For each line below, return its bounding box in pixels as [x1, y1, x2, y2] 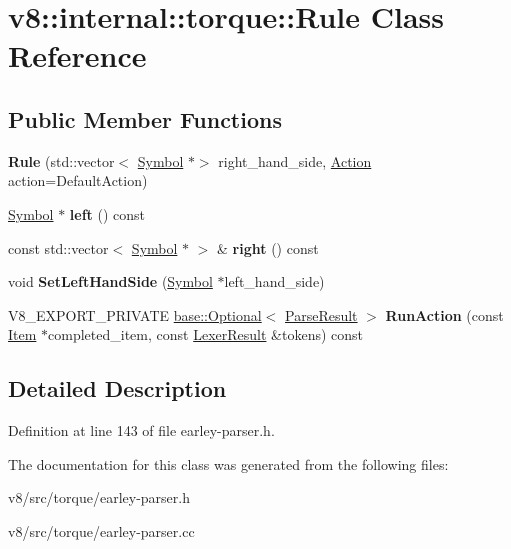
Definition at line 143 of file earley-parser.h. [8, 420, 275, 441]
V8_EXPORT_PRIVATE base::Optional [8, 304, 262, 325]
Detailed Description [8, 373, 227, 404]
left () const [69, 203, 146, 224]
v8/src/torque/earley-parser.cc [8, 520, 195, 541]
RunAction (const [385, 304, 504, 325]
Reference [8, 35, 147, 76]
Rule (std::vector [8, 150, 115, 171]
